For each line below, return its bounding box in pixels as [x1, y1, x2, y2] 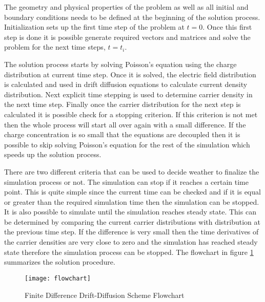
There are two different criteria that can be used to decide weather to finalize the [4, 166, 259, 177]
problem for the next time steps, [4, 41, 106, 52]
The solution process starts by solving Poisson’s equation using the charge [4, 58, 237, 69]
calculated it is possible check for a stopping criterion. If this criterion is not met [4, 109, 258, 119]
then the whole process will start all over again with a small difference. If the [4, 119, 246, 130]
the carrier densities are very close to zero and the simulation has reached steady [4, 236, 258, 247]
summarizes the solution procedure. [4, 256, 115, 267]
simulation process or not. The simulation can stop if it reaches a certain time [4, 176, 249, 187]
